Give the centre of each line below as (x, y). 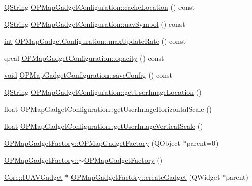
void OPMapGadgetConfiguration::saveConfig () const (88, 75)
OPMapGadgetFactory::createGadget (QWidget (145, 177)
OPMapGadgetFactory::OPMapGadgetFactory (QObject (93, 143)
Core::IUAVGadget (33, 177)
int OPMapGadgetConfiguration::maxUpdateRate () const (95, 41)
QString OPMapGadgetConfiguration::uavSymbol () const (95, 24)
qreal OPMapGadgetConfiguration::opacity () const (84, 58)
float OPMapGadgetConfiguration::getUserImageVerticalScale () (104, 126)
